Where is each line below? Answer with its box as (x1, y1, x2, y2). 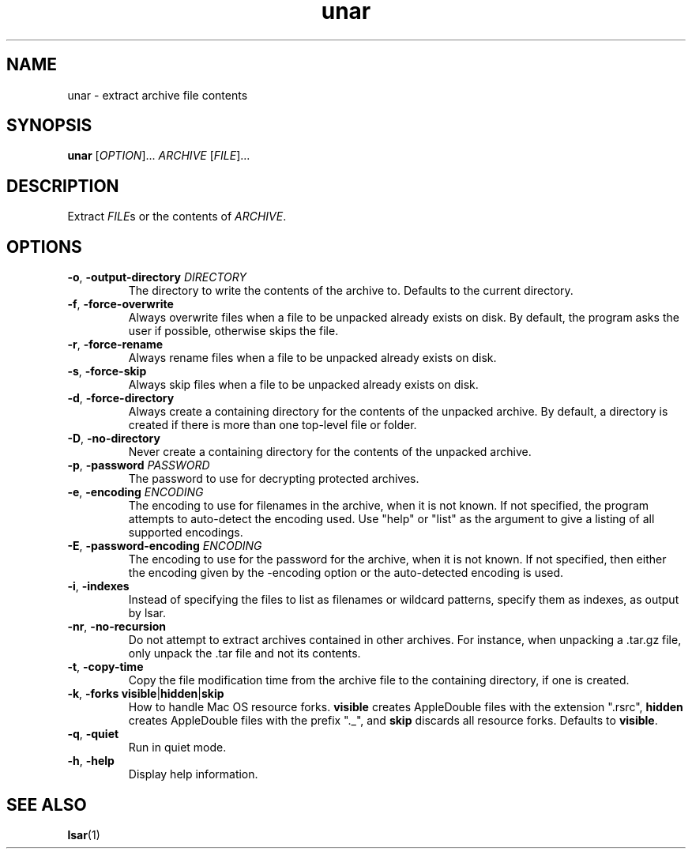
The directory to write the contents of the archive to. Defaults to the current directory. (128, 284, 574, 298)
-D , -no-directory (67, 431, 160, 446)
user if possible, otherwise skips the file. (128, 324, 339, 338)
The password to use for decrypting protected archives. (128, 472, 419, 486)
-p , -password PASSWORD (67, 458, 210, 473)
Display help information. (128, 767, 258, 782)
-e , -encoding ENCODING (67, 485, 204, 499)
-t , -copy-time (67, 660, 144, 674)
